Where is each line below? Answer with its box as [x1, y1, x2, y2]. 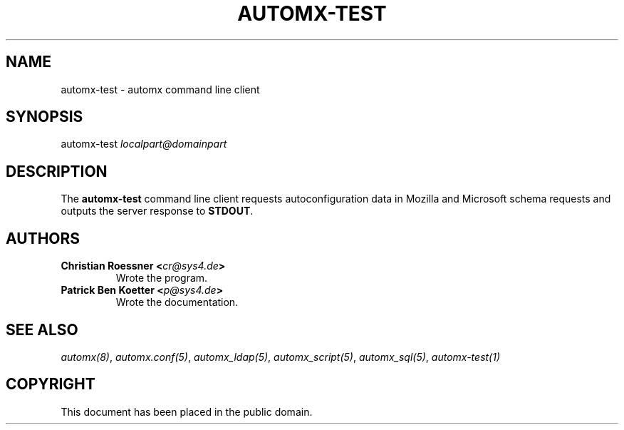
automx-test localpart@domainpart [61, 138, 227, 150]
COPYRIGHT [6, 375, 95, 394]
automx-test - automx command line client [61, 83, 260, 96]
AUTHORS [6, 229, 80, 247]
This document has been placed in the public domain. [61, 405, 313, 418]
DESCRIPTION [6, 162, 108, 180]
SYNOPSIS [6, 108, 83, 126]
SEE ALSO [6, 320, 78, 339]
